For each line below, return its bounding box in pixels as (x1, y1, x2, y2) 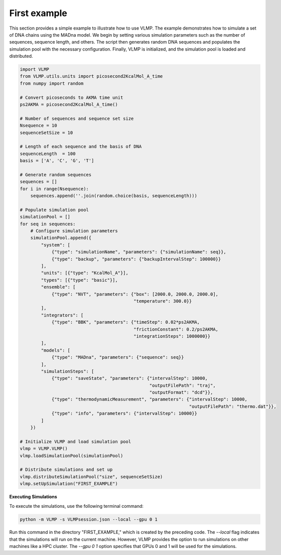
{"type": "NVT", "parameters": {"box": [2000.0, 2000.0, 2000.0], (51, 291, 218, 297)
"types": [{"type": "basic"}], (41, 277, 118, 283)
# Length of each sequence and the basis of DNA (20, 144, 142, 150)
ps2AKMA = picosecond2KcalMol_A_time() (20, 102, 118, 107)
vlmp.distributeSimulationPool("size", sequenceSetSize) (20, 474, 163, 479)
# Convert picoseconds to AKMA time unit (20, 94, 123, 100)
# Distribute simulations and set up (20, 467, 113, 473)
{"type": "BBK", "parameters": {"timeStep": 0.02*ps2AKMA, (51, 319, 200, 325)
